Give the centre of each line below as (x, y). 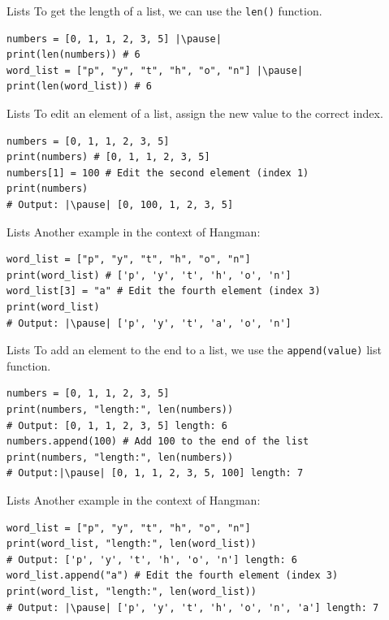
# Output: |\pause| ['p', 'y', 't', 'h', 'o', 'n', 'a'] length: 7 (193, 607)
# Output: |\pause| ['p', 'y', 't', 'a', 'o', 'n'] (149, 323)
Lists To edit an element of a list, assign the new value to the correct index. (195, 113)
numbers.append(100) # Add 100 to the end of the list (158, 442)
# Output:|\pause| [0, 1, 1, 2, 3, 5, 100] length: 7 (155, 473)
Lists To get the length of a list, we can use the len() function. (164, 11)
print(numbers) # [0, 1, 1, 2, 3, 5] (108, 157)
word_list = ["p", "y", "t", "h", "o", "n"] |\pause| (155, 70)
